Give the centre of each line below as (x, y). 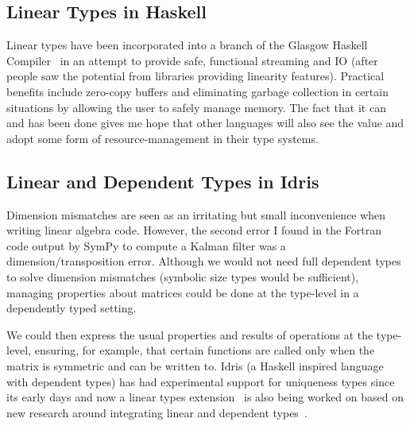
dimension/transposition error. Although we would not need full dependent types (204, 261)
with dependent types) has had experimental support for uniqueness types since (201, 381)
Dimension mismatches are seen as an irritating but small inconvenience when (196, 214)
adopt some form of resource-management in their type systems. (162, 138)
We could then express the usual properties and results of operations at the (190, 334)
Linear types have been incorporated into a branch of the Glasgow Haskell (187, 45)
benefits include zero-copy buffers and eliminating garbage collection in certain (197, 91)
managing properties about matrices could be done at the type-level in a (183, 292)
